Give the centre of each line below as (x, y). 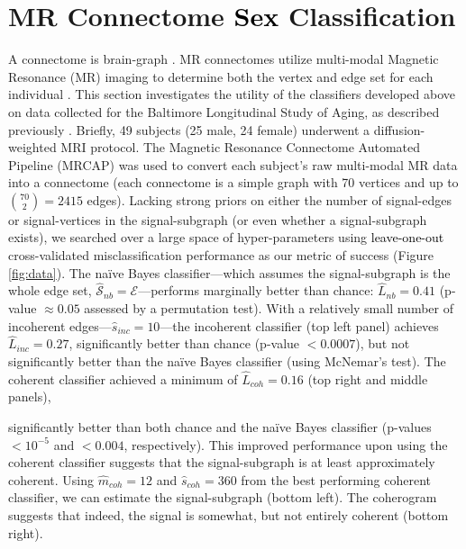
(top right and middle (368, 378)
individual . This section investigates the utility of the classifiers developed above (232, 94)
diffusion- (399, 129)
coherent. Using (51, 479)
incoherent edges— (60, 325)
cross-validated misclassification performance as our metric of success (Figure (221, 255)
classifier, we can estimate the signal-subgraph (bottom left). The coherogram (223, 497)
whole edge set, (50, 290)
